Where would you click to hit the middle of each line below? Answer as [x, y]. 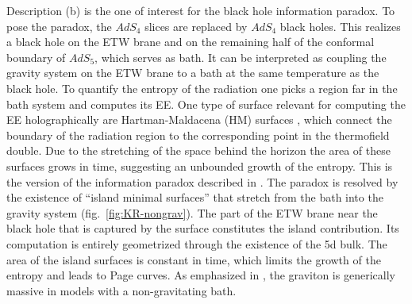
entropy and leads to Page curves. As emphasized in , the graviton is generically [201, 275]
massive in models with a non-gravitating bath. [121, 290]
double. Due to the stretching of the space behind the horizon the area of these [198, 150]
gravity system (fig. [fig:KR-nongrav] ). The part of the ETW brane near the [192, 212]
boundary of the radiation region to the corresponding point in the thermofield [198, 135]
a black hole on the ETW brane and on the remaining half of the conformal [191, 42]
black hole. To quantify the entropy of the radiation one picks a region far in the [202, 88]
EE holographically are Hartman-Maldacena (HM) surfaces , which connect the [199, 119]
